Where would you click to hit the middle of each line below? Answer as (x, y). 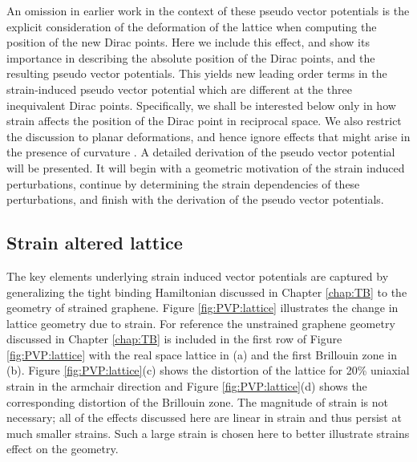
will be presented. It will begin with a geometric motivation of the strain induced (206, 167)
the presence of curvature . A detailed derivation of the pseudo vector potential (201, 152)
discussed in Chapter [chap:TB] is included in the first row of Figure (174, 339)
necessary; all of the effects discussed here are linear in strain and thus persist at (204, 417)
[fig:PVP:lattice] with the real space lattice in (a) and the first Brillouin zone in (202, 354)
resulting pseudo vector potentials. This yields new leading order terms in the (197, 73)
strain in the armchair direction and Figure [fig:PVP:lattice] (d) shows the (187, 386)
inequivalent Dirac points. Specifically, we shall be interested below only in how (201, 105)
